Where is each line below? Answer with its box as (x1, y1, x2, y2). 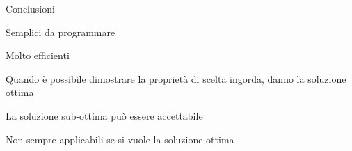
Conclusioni (6, 1, 55, 15)
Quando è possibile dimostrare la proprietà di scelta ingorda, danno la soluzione (6, 71, 346, 86)
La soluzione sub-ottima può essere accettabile (6, 108, 203, 122)
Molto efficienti (6, 48, 70, 63)
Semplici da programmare (6, 24, 115, 39)
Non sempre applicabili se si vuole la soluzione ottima (6, 132, 234, 146)
